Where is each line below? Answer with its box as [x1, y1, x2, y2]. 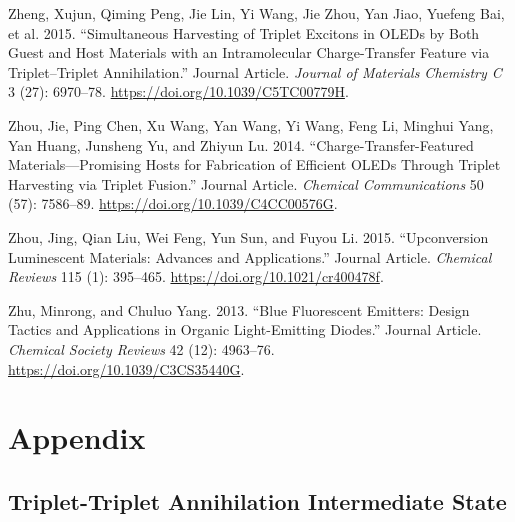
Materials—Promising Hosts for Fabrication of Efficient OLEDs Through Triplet [8, 154, 501, 175]
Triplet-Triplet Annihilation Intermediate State [8, 485, 507, 516]
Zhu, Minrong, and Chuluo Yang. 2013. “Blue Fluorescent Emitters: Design [8, 299, 470, 320]
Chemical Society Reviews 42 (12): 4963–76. [8, 338, 275, 359]
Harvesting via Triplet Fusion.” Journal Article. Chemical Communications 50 [8, 173, 484, 194]
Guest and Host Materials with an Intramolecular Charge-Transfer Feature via [8, 42, 490, 63]
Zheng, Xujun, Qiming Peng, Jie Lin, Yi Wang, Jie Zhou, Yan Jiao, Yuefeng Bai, [8, 3, 505, 23]
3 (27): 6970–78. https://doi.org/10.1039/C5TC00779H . [8, 81, 349, 102]
